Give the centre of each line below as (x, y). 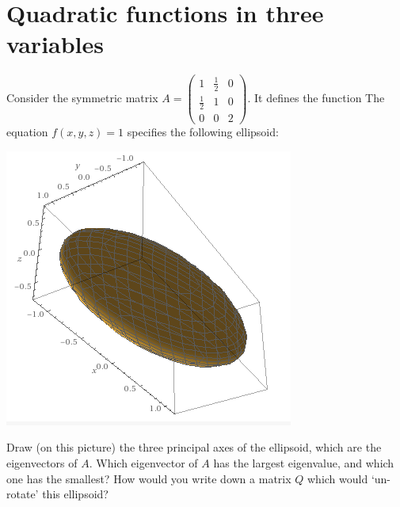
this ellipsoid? (75, 494)
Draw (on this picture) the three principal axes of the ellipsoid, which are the (194, 447)
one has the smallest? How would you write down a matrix (149, 478)
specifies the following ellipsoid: (203, 132)
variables (55, 44)
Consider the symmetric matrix (82, 98)
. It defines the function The (316, 98)
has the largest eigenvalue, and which (304, 462)
